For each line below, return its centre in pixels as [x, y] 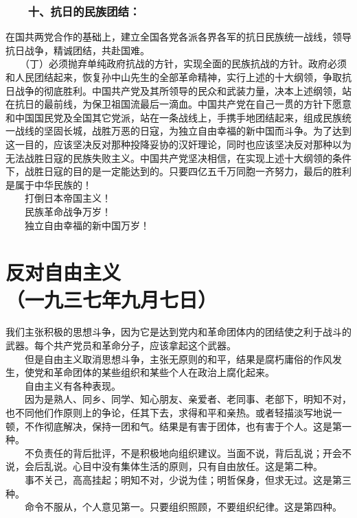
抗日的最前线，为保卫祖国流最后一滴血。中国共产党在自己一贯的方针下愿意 [183, 104]
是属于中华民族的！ [49, 184]
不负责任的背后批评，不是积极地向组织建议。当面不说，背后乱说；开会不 [188, 452]
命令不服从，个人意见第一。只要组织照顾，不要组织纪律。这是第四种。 [183, 507]
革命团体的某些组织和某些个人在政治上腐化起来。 [164, 372]
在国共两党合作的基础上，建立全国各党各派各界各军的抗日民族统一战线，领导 [178, 37]
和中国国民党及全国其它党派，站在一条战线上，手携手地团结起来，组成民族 [174, 117]
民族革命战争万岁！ [68, 211]
